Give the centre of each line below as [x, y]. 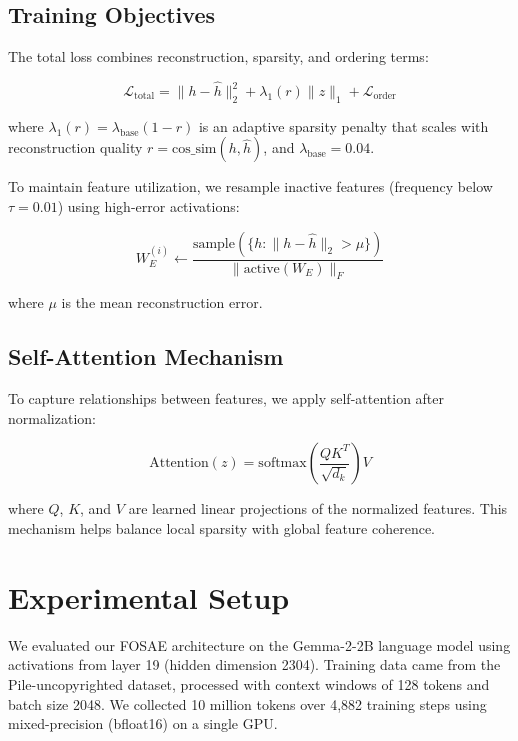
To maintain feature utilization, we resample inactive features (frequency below [250, 186]
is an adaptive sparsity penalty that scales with [343, 125]
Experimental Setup [149, 596]
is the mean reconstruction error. [162, 302]
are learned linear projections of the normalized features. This [318, 508]
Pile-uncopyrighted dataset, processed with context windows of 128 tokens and [249, 683]
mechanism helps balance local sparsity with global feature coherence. [222, 528]
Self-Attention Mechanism [146, 356]
